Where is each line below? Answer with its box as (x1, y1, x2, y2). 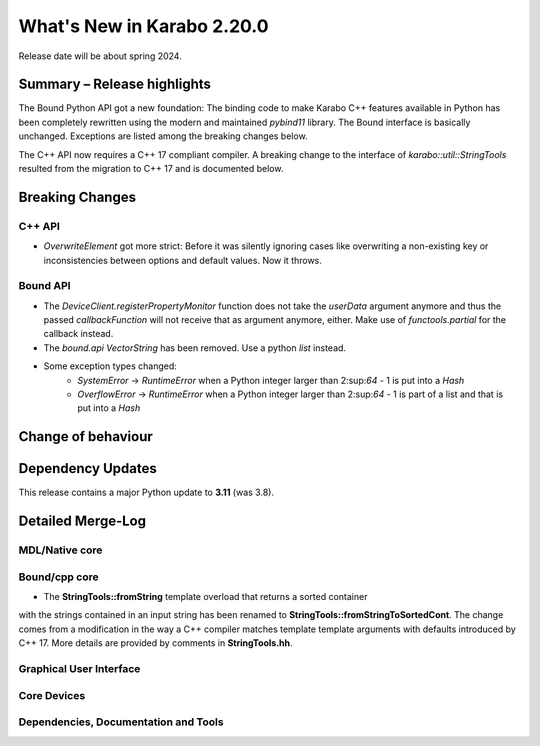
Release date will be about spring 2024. (18, 50, 182, 62)
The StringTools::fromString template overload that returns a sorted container (43, 591, 368, 603)
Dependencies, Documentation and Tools (18, 715, 224, 729)
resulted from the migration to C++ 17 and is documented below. (18, 163, 284, 175)
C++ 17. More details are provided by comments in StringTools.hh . (18, 637, 294, 649)
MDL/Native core (18, 543, 103, 557)
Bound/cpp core (18, 570, 99, 584)
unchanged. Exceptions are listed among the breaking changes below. (18, 130, 309, 142)
